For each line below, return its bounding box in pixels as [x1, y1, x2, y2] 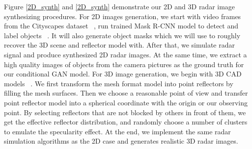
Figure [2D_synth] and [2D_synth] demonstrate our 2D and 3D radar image [4, 1, 235, 11]
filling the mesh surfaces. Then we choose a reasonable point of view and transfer [4, 88, 248, 98]
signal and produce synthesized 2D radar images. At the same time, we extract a [4, 49, 247, 59]
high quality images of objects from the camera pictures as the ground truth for [4, 59, 244, 69]
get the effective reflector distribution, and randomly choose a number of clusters [4, 117, 248, 127]
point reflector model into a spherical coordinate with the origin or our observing [4, 97, 248, 107]
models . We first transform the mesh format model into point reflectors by [4, 78, 233, 88]
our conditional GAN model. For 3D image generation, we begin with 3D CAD [4, 69, 242, 79]
